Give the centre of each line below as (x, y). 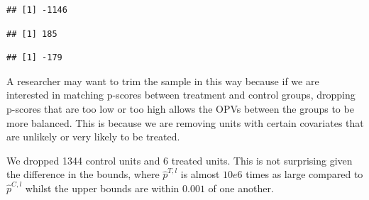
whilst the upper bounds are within (102, 188)
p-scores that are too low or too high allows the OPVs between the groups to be (180, 108)
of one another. (241, 188)
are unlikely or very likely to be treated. (93, 137)
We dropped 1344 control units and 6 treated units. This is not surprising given (180, 160)
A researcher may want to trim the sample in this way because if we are (163, 80)
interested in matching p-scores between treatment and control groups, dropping (181, 95)
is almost (200, 174)
